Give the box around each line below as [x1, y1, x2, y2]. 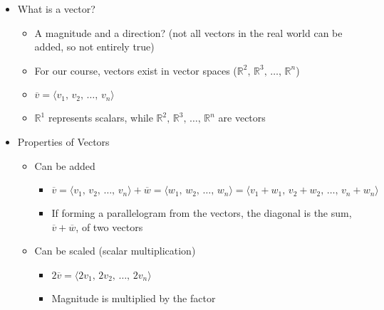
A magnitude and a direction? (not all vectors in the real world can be [34, 25, 343, 40]
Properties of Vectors [17, 134, 110, 149]
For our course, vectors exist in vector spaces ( [34, 63, 237, 77]
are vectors [218, 110, 266, 125]
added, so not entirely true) [34, 39, 155, 54]
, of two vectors [76, 219, 143, 234]
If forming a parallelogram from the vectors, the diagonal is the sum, [51, 205, 352, 220]
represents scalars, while [48, 110, 153, 125]
